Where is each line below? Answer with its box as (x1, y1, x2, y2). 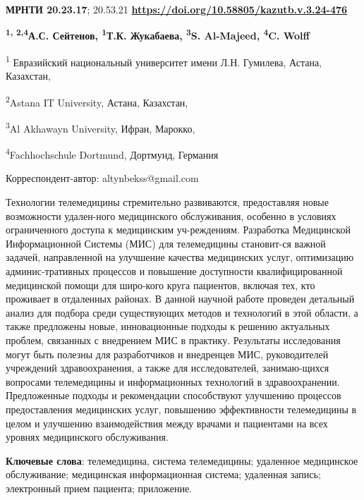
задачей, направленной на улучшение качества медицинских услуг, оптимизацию (6, 250, 354, 264)
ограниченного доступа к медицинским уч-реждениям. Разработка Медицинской (6, 222, 351, 237)
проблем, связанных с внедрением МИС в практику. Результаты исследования (6, 332, 341, 347)
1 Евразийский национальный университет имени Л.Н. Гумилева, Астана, (6, 52, 322, 69)
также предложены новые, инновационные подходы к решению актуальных (6, 319, 330, 334)
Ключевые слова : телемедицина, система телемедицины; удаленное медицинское (6, 453, 358, 468)
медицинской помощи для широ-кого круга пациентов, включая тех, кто (6, 277, 315, 292)
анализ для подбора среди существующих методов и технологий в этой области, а (6, 305, 358, 319)
